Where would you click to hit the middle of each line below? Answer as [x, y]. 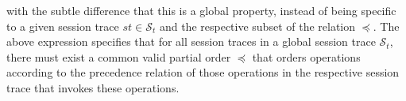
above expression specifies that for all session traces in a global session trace [191, 41]
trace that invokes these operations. [93, 87]
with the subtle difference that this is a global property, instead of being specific [201, 10]
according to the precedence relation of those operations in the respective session [203, 72]
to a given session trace [63, 26]
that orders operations [306, 56]
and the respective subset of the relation [257, 26]
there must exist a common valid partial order [119, 56]
